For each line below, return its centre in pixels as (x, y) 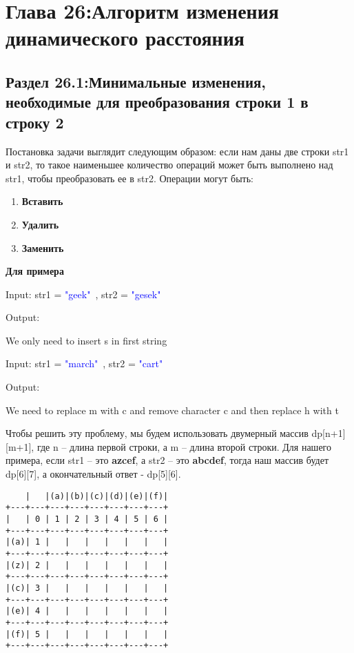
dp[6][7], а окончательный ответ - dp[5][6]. (93, 474)
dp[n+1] (329, 433)
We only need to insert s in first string (86, 340)
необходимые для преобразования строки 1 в (157, 102)
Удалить (40, 224)
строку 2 (35, 122)
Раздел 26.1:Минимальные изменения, (136, 81)
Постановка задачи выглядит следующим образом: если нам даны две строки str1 (177, 151)
